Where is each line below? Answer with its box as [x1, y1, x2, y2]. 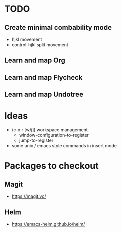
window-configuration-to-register [19, 132, 89, 138]
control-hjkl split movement [11, 42, 68, 48]
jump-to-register [19, 137, 54, 143]
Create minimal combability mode [4, 23, 112, 32]
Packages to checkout [4, 160, 99, 172]
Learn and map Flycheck [4, 73, 83, 82]
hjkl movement [11, 36, 42, 42]
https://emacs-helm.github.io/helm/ [11, 221, 85, 227]
